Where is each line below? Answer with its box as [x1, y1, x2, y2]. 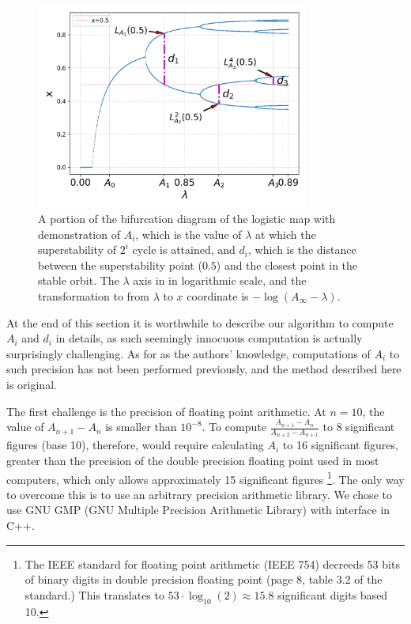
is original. [6, 376, 57, 392]
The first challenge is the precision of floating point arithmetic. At [6, 403, 326, 419]
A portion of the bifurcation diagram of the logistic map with [38, 210, 336, 226]
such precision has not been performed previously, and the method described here [6, 361, 402, 377]
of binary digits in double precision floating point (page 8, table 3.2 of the [25, 571, 383, 588]
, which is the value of [135, 225, 242, 242]
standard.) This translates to [25, 586, 164, 603]
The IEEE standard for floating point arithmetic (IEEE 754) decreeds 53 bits [25, 555, 400, 572]
